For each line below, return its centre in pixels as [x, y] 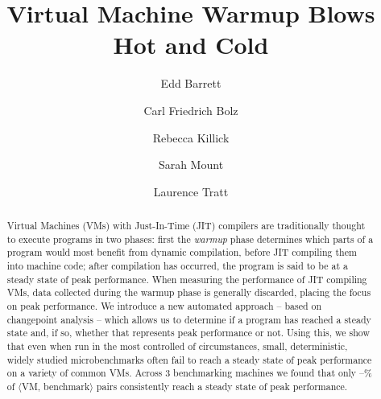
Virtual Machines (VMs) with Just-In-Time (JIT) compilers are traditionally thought [186, 226]
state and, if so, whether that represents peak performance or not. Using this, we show [188, 333]
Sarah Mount [191, 165]
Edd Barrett [191, 83]
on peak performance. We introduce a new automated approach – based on [164, 306]
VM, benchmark [56, 386]
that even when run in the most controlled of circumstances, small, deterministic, [177, 346]
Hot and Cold [191, 45]
